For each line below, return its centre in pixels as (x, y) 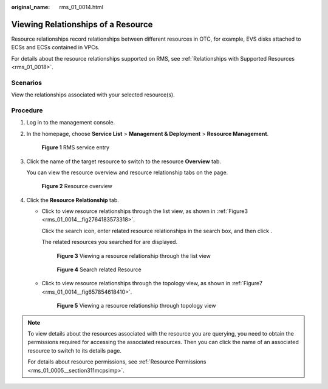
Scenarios (27, 83)
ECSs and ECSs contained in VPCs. (55, 47)
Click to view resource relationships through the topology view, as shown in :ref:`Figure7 (152, 283)
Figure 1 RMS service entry (75, 147)
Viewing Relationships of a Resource (82, 24)
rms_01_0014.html (81, 7)
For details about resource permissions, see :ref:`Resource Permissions (117, 362)
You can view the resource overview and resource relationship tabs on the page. (127, 172)
